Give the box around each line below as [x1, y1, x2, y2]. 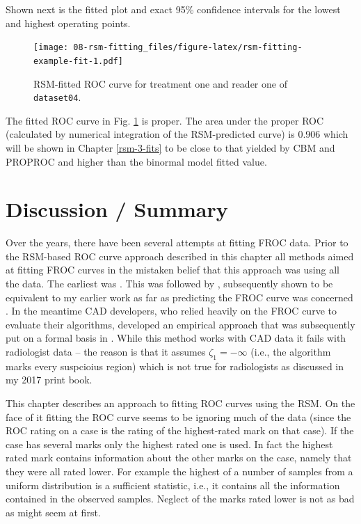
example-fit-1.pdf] [33, 56, 123, 66]
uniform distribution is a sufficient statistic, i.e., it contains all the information [6, 477, 340, 492]
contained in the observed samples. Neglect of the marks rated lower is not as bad [6, 491, 355, 506]
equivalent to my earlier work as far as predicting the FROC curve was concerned [6, 289, 353, 304]
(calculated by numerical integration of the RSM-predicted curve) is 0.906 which [6, 127, 348, 141]
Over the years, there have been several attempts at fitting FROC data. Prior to [6, 235, 348, 250]
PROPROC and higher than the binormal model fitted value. [6, 154, 267, 168]
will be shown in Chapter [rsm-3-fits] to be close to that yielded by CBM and [6, 140, 335, 154]
